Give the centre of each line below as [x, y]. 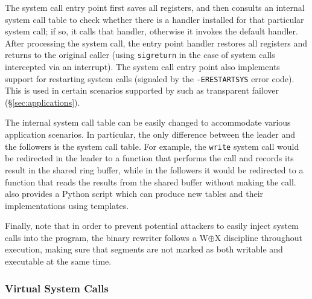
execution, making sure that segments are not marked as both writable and [144, 249]
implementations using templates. [67, 205]
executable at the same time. [58, 261]
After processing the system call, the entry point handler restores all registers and [156, 43]
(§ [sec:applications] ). [43, 102]
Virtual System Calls [57, 288]
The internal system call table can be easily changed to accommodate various [148, 122]
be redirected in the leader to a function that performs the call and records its [149, 158]
